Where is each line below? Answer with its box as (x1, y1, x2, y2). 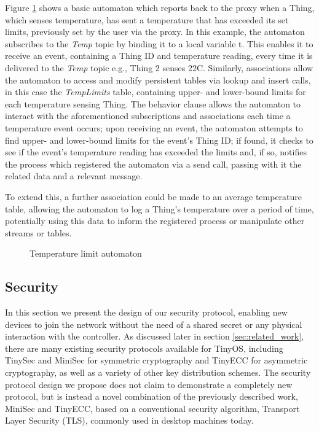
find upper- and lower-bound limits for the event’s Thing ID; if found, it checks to (5, 133, 313, 146)
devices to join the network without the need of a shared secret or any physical (5, 317, 302, 330)
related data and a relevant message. (5, 169, 143, 182)
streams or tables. (5, 226, 72, 239)
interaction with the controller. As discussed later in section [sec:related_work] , (5, 330, 304, 343)
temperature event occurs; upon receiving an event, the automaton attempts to (5, 121, 303, 134)
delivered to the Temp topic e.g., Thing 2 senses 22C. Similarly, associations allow (5, 61, 313, 74)
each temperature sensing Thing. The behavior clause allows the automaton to (5, 97, 301, 110)
